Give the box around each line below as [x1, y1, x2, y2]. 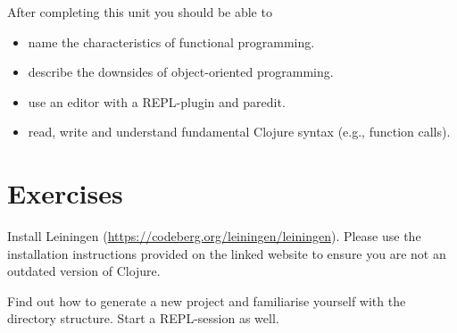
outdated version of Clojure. [7, 262, 161, 280]
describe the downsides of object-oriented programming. [28, 62, 334, 81]
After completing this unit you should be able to [7, 3, 272, 21]
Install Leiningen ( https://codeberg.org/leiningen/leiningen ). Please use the [7, 227, 421, 246]
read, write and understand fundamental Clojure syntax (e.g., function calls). [28, 122, 451, 141]
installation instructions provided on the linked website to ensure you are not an [7, 244, 446, 262]
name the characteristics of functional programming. [28, 32, 315, 51]
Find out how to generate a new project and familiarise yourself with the [7, 291, 406, 310]
